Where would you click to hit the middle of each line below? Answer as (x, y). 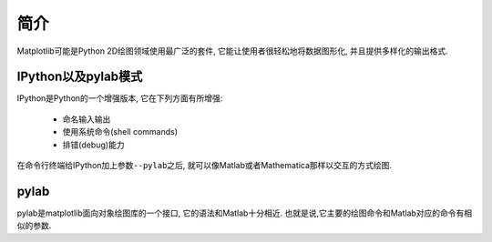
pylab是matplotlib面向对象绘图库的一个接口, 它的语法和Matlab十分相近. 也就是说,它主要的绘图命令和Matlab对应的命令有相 (245, 213)
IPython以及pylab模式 (80, 77)
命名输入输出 (87, 119)
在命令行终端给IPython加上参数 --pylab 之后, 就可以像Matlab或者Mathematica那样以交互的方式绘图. (204, 166)
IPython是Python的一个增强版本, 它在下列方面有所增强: (120, 98)
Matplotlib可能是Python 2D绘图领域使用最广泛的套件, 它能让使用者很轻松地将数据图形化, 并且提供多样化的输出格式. (232, 51)
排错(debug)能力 (93, 145)
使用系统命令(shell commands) (120, 132)
